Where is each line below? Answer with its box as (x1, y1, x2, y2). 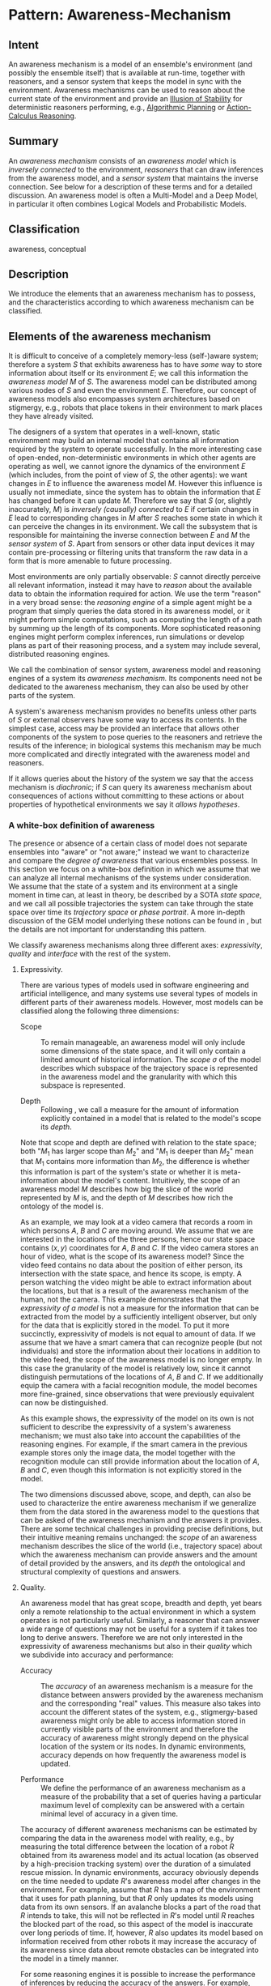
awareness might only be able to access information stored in (40, 1715, 247, 1726)
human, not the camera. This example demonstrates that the (19, 1294, 222, 1305)
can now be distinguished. (19, 1398, 108, 1408)
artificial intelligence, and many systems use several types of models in (19, 988, 258, 998)
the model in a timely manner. (19, 1954, 119, 1963)
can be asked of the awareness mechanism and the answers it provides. (19, 1515, 261, 1525)
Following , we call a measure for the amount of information (40, 1104, 239, 1114)
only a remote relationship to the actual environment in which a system (19, 1607, 256, 1617)
